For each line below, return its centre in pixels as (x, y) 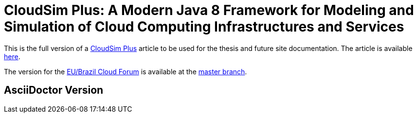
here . (12, 56)
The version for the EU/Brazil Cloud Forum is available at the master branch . (126, 71)
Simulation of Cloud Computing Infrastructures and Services (204, 27)
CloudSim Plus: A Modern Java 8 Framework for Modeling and (209, 10)
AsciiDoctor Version (54, 90)
